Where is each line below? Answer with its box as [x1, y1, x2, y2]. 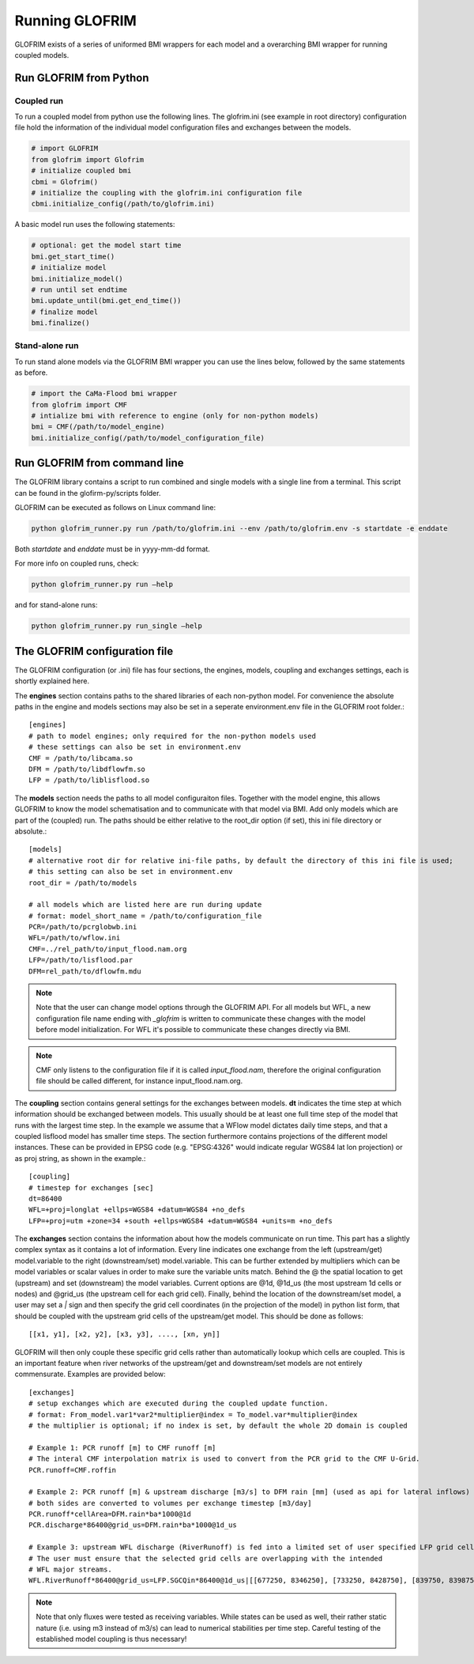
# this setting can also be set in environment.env [28, 867, 233, 876]
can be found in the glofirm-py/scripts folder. [14, 488, 161, 497]
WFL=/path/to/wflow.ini [28, 933, 121, 943]
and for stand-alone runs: [14, 600, 98, 610]
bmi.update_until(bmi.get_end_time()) [31, 297, 182, 305]
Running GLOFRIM [14, 12, 137, 29]
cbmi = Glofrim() [31, 177, 99, 186]
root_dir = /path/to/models [28, 878, 137, 887]
